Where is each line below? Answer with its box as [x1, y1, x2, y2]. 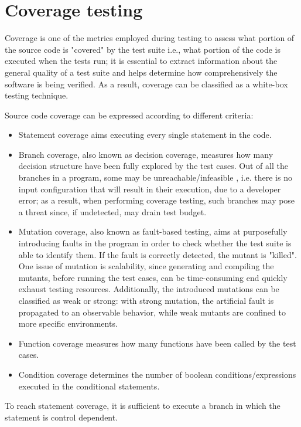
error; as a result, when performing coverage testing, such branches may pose [18, 194, 295, 206]
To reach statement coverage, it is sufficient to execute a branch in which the [5, 399, 281, 412]
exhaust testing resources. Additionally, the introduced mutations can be [18, 283, 279, 295]
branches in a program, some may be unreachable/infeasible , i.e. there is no [18, 171, 292, 184]
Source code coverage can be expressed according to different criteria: [5, 109, 254, 121]
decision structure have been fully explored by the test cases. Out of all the [18, 160, 288, 172]
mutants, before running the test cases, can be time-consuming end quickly [18, 271, 288, 283]
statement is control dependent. [5, 411, 118, 423]
